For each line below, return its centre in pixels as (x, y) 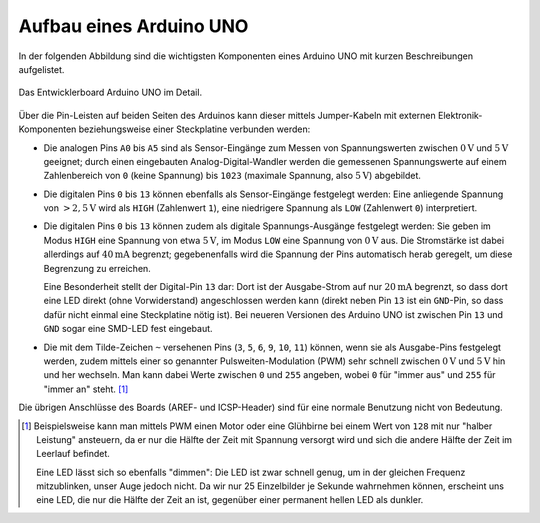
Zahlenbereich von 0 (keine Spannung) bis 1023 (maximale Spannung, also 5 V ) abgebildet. (232, 176)
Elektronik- (460, 115)
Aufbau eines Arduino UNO (133, 26)
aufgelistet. (41, 69)
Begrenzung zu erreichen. (97, 268)
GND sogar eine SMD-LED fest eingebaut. (128, 329)
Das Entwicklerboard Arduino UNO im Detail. (110, 92)
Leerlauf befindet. (73, 454)
